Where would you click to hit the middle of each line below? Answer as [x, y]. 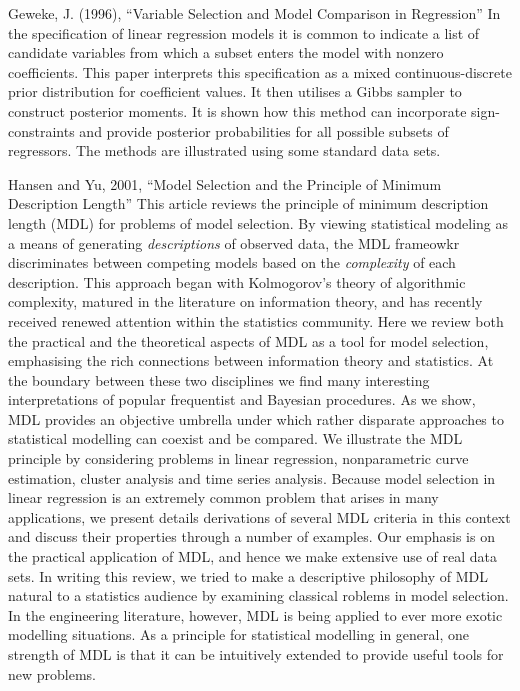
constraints [41, 130]
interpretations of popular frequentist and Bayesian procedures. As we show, [242, 399]
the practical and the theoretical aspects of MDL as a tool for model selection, [248, 340]
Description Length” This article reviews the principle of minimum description [248, 203]
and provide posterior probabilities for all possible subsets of [264, 130]
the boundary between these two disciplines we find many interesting [219, 379]
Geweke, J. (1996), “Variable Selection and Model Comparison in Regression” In [254, 13]
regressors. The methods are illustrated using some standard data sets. [224, 150]
